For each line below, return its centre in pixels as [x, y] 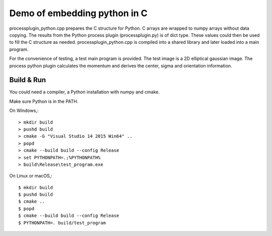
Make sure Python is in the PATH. [44, 101]
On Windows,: [24, 110]
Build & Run [28, 80]
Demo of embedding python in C [79, 13]
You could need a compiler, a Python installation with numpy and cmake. [84, 92]
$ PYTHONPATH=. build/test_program [62, 223]
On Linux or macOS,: [31, 176]
